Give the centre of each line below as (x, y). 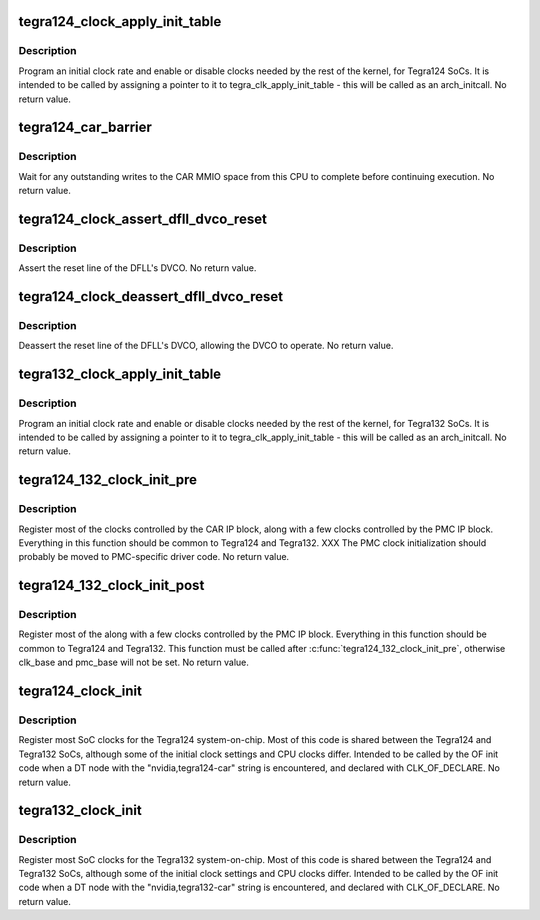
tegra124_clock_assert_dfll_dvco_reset (142, 218)
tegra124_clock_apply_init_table (120, 21)
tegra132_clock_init (80, 810)
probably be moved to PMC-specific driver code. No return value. (154, 557)
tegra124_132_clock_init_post (111, 585)
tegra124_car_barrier (85, 127)
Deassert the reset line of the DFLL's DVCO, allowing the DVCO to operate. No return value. (206, 346)
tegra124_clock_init (80, 691)
